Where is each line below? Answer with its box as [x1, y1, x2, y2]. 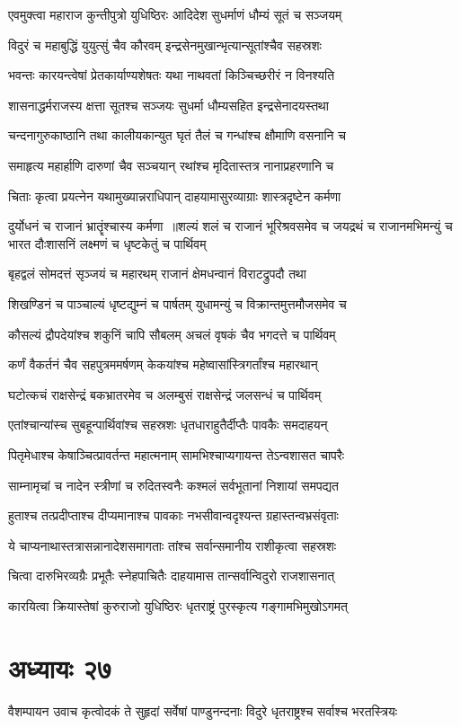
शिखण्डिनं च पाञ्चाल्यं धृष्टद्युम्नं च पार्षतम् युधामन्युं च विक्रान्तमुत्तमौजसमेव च [8, 294, 347, 313]
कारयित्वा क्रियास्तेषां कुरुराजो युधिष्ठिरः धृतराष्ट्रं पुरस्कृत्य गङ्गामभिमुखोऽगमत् [8, 596, 348, 615]
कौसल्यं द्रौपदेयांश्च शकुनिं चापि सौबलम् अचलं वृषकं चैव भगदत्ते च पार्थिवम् [8, 324, 336, 343]
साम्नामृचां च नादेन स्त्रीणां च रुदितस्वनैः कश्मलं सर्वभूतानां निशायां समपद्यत [8, 475, 340, 494]
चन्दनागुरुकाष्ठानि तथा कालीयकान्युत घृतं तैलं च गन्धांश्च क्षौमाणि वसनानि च [8, 126, 346, 145]
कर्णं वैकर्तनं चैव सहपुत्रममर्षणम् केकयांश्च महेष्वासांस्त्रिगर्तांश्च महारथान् [8, 355, 318, 374]
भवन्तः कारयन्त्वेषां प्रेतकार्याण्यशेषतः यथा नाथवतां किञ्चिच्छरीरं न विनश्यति [8, 66, 335, 84]
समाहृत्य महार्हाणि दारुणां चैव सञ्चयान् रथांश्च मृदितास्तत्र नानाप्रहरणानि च [8, 155, 334, 174]
